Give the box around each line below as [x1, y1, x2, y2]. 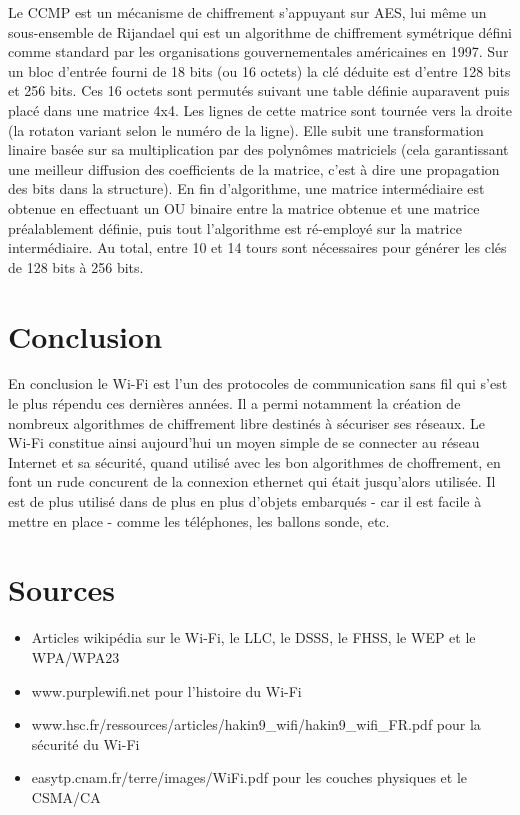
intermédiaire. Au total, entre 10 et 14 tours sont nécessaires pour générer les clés [8, 237, 507, 258]
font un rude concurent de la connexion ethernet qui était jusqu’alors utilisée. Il [8, 471, 496, 492]
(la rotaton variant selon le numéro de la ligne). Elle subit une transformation [8, 119, 484, 140]
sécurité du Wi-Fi [31, 733, 140, 754]
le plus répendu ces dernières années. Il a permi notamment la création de [8, 393, 461, 414]
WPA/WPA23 [31, 646, 120, 667]
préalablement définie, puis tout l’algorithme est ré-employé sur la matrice [8, 217, 462, 238]
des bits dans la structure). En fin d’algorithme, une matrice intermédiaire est [8, 178, 485, 199]
